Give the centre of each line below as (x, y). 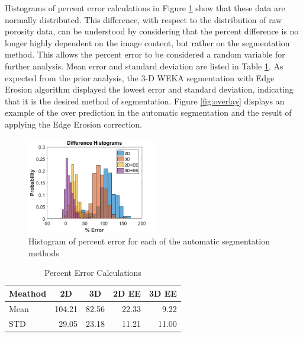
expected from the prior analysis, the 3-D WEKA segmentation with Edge (140, 77)
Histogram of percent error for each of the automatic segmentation (149, 241)
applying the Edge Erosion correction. (74, 124)
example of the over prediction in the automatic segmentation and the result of (148, 112)
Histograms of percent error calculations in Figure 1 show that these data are (145, 8)
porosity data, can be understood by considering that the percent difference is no (152, 31)
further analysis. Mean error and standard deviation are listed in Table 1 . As (144, 66)
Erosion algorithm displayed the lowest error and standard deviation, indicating (149, 89)
